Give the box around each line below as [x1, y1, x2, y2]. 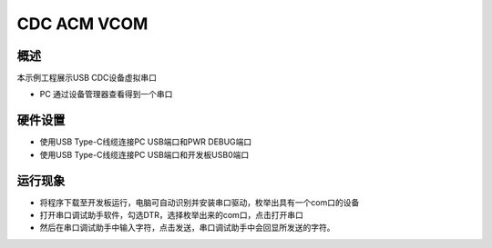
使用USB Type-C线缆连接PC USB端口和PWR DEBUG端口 [39, 136, 252, 147]
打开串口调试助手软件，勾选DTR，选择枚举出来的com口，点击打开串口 [39, 210, 304, 221]
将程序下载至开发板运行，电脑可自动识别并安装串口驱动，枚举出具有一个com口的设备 [39, 196, 360, 208]
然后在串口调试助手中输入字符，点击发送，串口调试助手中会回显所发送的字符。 [39, 223, 335, 233]
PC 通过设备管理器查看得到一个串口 [39, 89, 173, 100]
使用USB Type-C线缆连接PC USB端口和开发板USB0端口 [39, 149, 250, 160]
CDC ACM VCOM [16, 14, 149, 34]
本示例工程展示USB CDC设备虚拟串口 [16, 73, 158, 84]
